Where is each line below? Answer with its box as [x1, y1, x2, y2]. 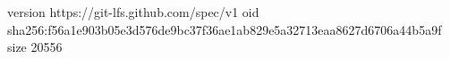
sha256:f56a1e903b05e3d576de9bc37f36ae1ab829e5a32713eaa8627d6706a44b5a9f [7, 20, 442, 38]
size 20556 [7, 38, 63, 56]
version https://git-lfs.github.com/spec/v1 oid [7, 3, 259, 21]
